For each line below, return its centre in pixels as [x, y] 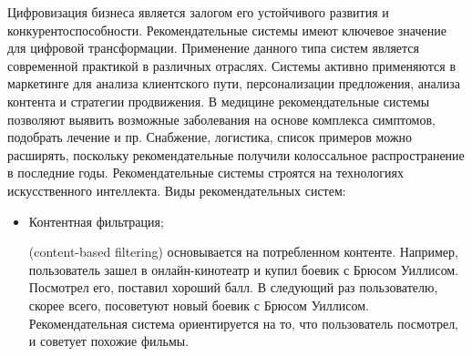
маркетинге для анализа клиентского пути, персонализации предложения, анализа [234, 83]
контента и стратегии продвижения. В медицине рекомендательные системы [219, 101]
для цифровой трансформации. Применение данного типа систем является [214, 48]
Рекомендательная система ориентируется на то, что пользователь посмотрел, [244, 323]
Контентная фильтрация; [96, 221]
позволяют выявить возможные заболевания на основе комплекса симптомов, [221, 119]
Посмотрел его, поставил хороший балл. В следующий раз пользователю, [233, 287]
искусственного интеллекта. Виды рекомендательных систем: [177, 190]
